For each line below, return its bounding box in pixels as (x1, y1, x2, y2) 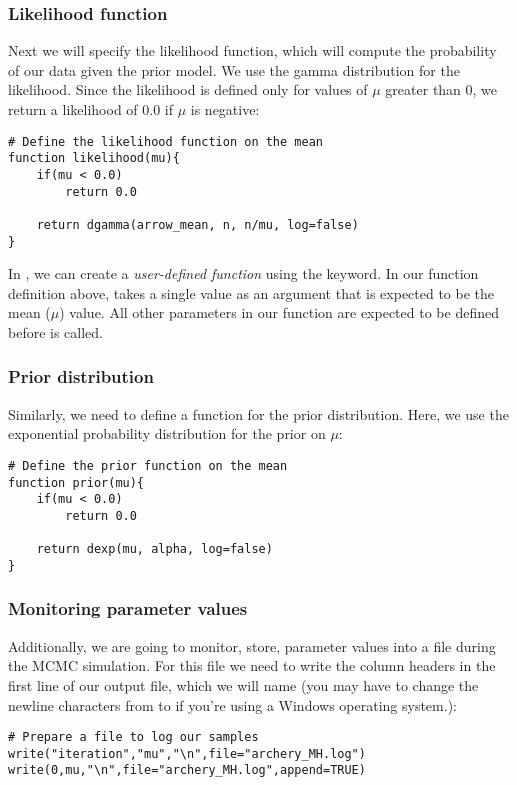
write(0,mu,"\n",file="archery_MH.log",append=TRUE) (8, 763, 366, 778)
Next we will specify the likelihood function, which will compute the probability (8, 40, 497, 61)
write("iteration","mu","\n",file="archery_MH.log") (8, 746, 366, 761)
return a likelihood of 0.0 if (8, 99, 174, 119)
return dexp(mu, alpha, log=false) (36, 542, 273, 557)
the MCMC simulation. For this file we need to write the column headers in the (8, 655, 496, 676)
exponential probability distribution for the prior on (8, 423, 326, 444)
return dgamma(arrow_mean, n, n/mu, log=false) (36, 217, 359, 232)
